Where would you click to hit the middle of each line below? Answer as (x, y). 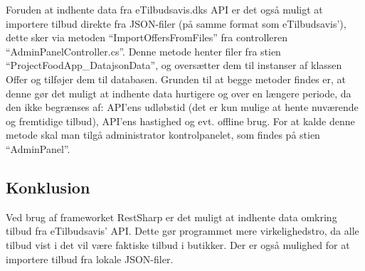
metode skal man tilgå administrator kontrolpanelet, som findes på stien (163, 135)
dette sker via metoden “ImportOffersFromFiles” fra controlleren (147, 37)
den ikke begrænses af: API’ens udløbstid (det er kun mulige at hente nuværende (182, 107)
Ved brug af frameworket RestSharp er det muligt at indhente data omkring (171, 217)
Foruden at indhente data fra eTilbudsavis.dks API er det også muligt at (164, 9)
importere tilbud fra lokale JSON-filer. (90, 259)
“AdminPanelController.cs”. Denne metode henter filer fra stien (143, 51)
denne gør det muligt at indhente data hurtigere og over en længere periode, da (179, 93)
